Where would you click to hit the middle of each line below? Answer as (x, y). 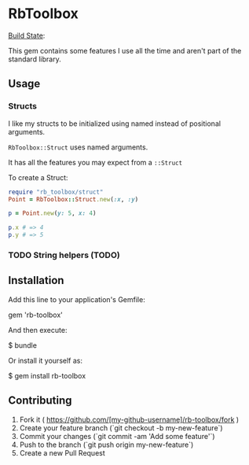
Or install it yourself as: (45, 360)
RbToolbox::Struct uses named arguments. (78, 147)
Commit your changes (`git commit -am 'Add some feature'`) (117, 436)
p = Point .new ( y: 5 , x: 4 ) (52, 213)
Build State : (27, 35)
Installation (36, 280)
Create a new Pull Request (62, 452)
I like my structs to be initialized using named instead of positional (115, 124)
